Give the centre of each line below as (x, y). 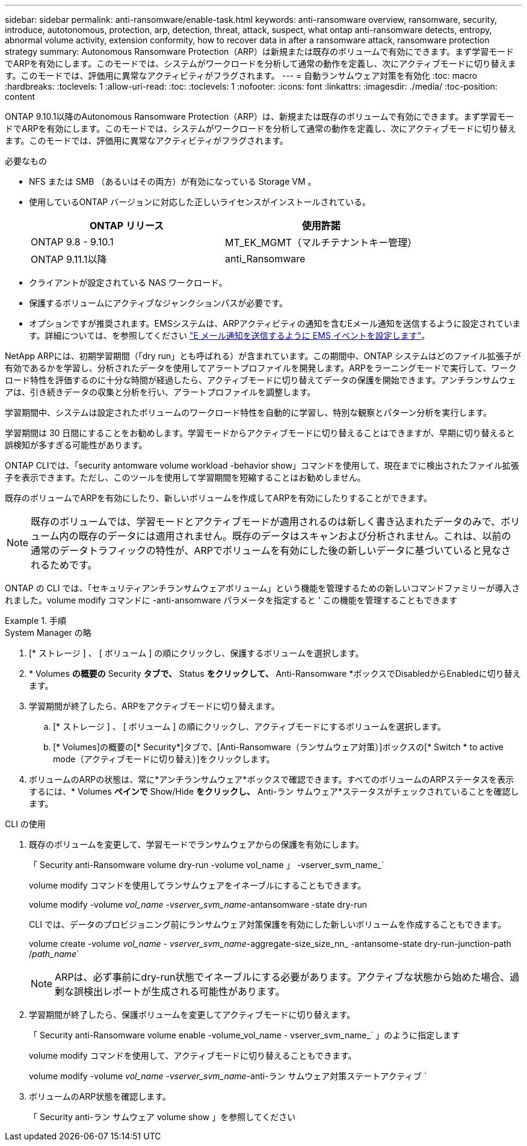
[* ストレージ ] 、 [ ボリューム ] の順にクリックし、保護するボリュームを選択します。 (196, 653)
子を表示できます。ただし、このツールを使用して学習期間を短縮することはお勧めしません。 (185, 477)
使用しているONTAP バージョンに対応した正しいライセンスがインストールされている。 (200, 202)
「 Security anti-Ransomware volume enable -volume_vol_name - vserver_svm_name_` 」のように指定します (245, 1035)
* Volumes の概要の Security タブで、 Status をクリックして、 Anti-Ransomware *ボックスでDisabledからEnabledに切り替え (275, 673)
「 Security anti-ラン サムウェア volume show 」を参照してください (162, 1117)
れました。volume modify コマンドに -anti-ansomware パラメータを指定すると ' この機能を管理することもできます (231, 600)
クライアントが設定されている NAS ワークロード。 (128, 282)
